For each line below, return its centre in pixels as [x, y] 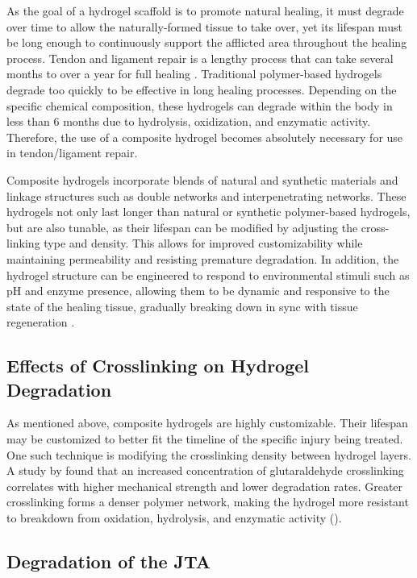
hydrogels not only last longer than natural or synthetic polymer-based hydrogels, [208, 212]
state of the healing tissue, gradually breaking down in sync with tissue [182, 306]
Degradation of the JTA [109, 561]
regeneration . [41, 322]
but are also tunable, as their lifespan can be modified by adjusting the [182, 227]
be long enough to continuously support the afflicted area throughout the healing [207, 42]
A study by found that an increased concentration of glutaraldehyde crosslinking [205, 470]
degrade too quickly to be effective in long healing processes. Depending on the [202, 89]
